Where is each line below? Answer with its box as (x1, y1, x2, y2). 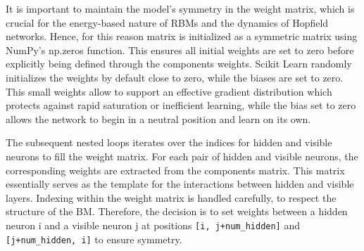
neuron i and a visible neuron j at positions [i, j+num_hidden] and (6, 217, 301, 232)
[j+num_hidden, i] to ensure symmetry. (6, 231, 182, 246)
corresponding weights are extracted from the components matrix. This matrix (6, 162, 345, 177)
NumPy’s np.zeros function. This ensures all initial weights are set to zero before (6, 42, 354, 57)
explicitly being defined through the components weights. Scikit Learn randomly (6, 56, 352, 71)
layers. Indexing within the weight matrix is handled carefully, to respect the (6, 190, 337, 205)
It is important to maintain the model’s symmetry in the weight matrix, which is (6, 1, 355, 15)
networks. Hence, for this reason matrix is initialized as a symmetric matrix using (6, 29, 358, 44)
